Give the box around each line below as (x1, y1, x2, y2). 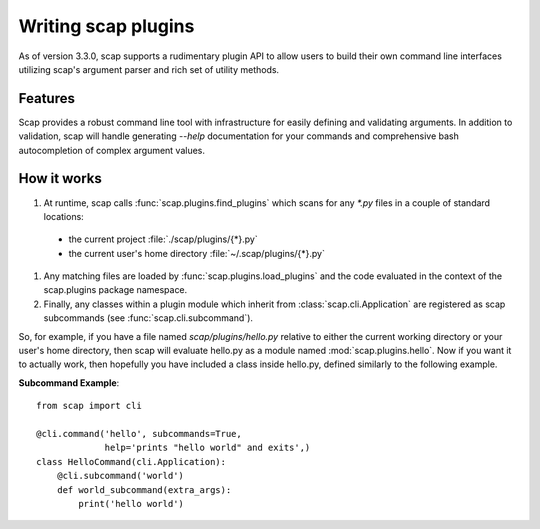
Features (18, 90, 75, 107)
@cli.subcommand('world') (56, 470, 185, 482)
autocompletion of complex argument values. (18, 144, 205, 156)
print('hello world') (78, 498, 185, 509)
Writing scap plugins (18, 15, 195, 37)
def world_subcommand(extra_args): (56, 484, 232, 495)
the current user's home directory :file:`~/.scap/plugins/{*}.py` (68, 247, 325, 259)
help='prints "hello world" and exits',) (104, 442, 311, 454)
